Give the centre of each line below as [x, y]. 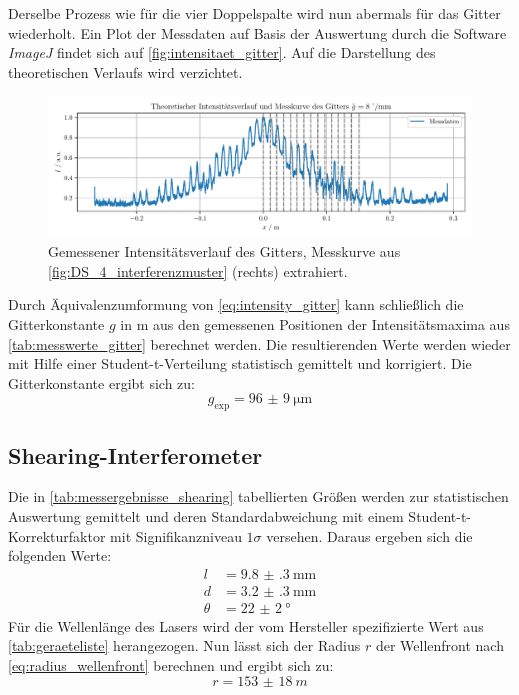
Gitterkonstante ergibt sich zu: [101, 382]
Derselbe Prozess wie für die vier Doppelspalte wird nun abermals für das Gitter [254, 13]
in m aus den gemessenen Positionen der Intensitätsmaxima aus [315, 323]
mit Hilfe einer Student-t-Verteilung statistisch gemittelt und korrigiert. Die [240, 363]
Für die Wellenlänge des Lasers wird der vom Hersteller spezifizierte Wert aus [246, 625]
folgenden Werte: [60, 555]
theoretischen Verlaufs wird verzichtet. [125, 71]
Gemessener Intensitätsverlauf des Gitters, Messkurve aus [224, 251]
